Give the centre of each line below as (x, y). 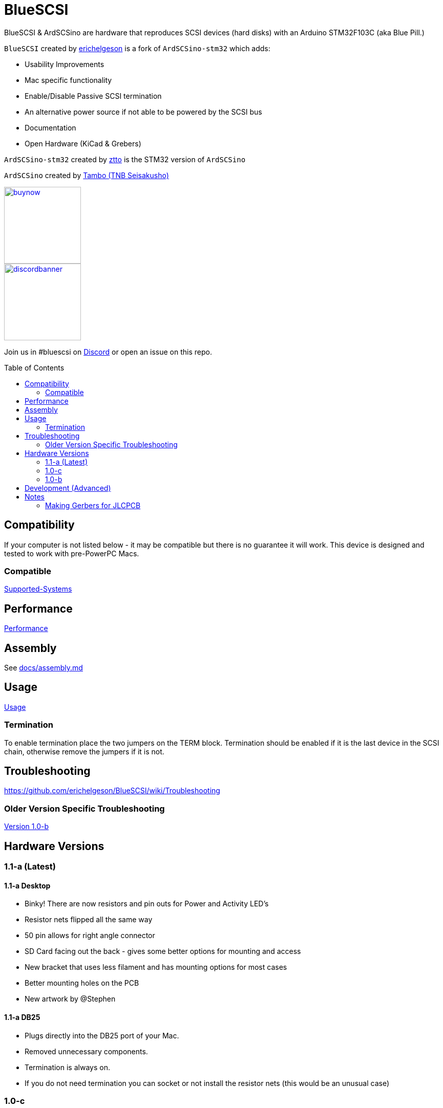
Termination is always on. (67, 1067)
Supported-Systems (38, 589)
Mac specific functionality (68, 80)
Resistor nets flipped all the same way (89, 920)
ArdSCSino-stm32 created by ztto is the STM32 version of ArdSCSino (125, 159)
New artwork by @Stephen (70, 999)
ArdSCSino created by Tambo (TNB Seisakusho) (87, 175)
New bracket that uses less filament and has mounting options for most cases (156, 967)
